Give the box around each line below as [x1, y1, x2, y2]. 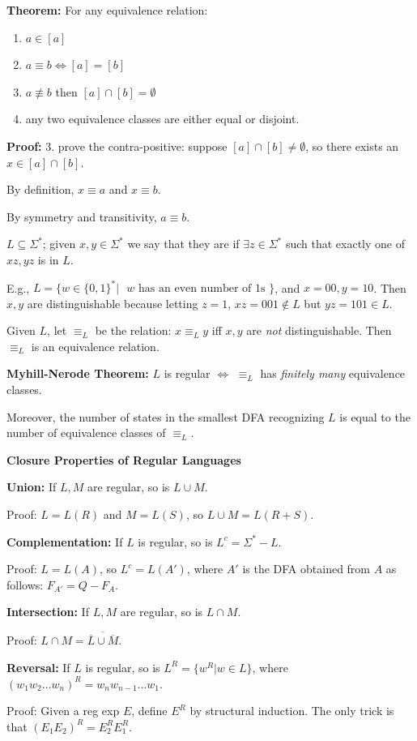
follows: [6, 576, 44, 593]
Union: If [6, 478, 57, 495]
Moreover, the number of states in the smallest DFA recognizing [6, 408, 325, 425]
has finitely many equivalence [260, 365, 406, 382]
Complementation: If [6, 533, 123, 550]
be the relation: [95, 322, 172, 339]
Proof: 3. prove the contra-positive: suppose [6, 137, 228, 154]
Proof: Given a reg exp [6, 702, 120, 719]
